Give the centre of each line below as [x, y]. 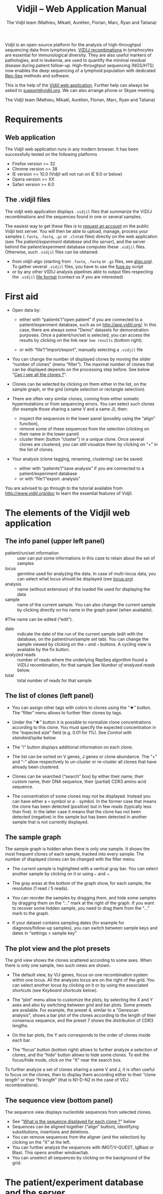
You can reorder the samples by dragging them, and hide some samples [84, 898]
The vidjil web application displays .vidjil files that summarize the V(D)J [78, 211]
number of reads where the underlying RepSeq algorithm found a [82, 660]
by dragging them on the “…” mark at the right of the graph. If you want [83, 903]
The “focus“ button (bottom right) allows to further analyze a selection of [85, 1050]
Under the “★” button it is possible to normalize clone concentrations [81, 722]
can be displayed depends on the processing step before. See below [81, 369]
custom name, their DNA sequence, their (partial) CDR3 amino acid [79, 781]
